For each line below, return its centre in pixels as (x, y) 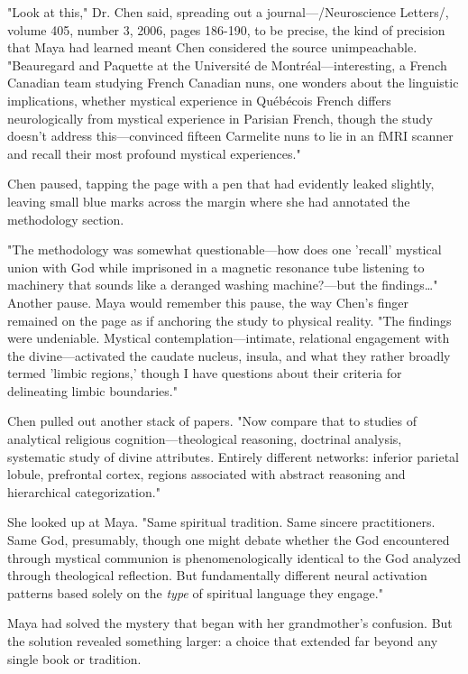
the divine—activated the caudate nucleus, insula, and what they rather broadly (229, 355)
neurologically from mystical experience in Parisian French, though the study (220, 118)
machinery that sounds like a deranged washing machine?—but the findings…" (223, 285)
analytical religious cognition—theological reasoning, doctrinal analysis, (205, 439)
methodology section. (66, 219)
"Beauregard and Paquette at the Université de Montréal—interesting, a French (227, 65)
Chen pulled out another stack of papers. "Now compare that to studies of (212, 421)
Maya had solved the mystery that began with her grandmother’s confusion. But (230, 623)
